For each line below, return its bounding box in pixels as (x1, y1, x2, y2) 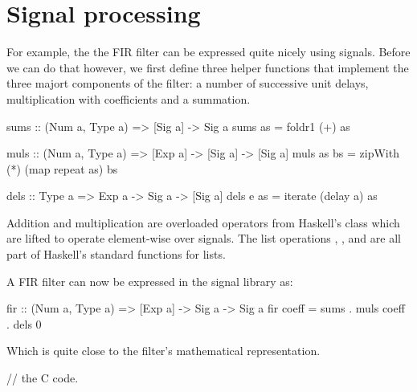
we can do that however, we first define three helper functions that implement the (6, 59, 409, 76)
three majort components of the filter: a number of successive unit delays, (6, 75, 369, 92)
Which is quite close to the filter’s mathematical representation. (6, 342, 321, 359)
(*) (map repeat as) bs (6, 160, 118, 177)
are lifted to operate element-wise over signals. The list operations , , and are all (6, 230, 401, 247)
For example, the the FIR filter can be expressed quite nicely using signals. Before (6, 43, 411, 60)
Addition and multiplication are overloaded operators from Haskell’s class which (6, 214, 400, 231)
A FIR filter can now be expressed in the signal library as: (6, 272, 293, 289)
